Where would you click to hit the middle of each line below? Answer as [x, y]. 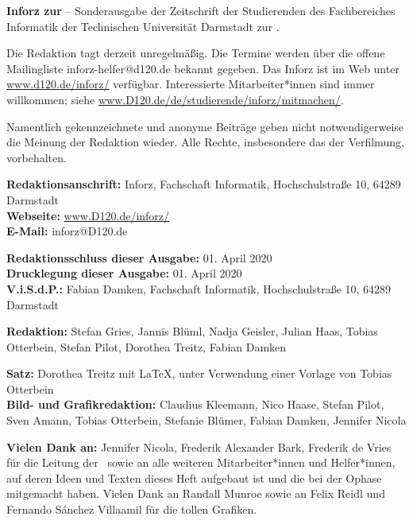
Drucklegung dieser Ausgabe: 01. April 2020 [124, 273]
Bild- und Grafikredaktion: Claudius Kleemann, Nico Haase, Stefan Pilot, [195, 404]
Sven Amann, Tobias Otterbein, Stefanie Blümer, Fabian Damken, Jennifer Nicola [206, 420]
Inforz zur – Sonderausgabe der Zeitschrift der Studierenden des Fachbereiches [201, 10]
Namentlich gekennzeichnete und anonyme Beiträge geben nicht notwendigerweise [205, 126]
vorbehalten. [37, 157]
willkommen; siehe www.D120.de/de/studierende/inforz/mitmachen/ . [175, 99]
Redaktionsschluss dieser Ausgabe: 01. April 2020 [139, 257]
